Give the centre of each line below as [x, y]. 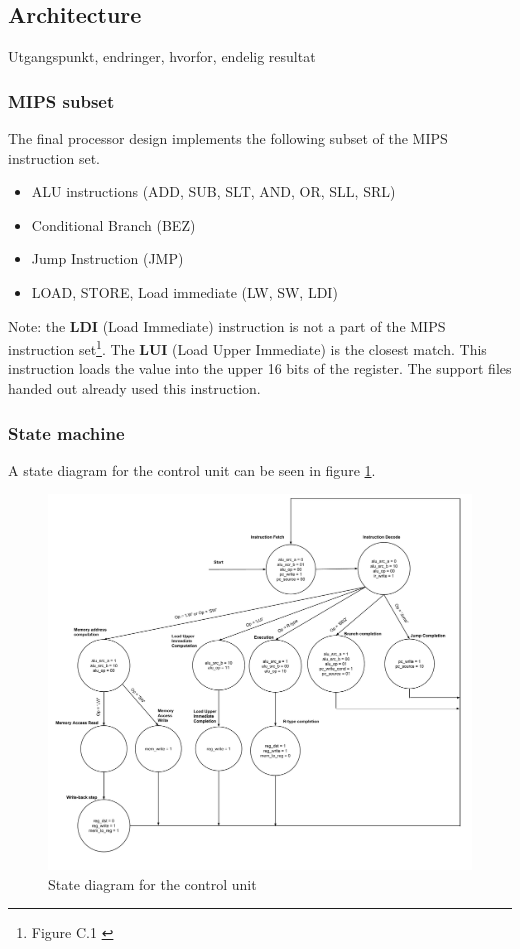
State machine [66, 432]
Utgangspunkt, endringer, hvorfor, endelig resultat [162, 56]
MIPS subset [61, 100]
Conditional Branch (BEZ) [113, 224]
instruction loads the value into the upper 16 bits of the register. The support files [260, 368]
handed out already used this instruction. [134, 388]
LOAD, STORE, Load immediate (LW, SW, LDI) [184, 291]
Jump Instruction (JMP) [107, 258]
